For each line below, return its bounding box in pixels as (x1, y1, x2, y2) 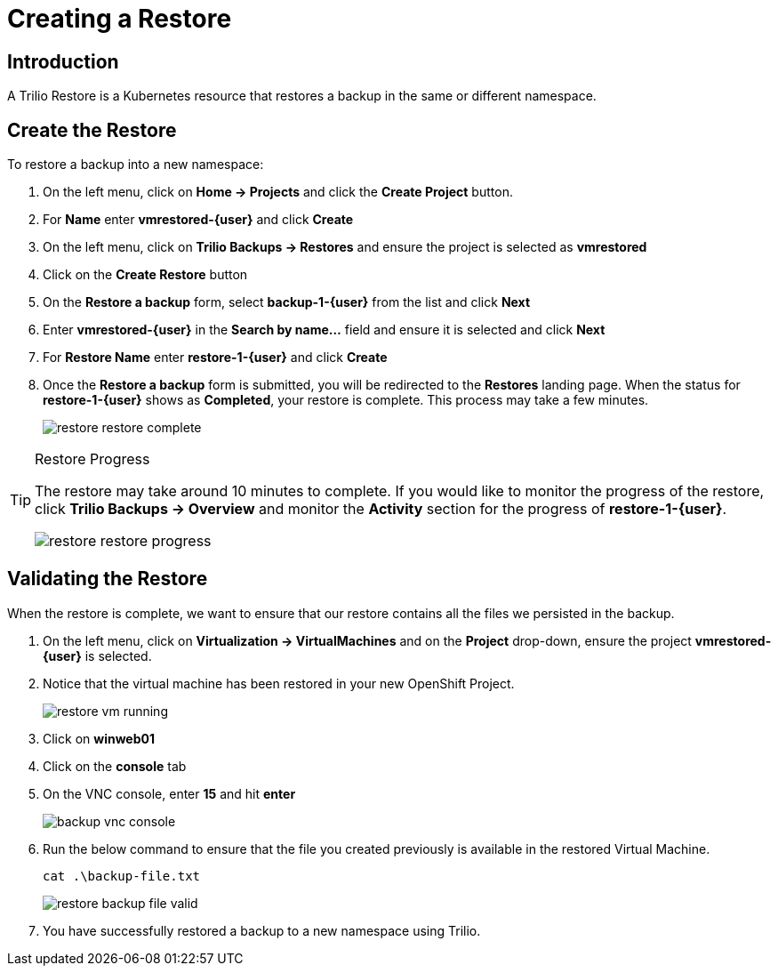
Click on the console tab (43, 758, 187, 774)
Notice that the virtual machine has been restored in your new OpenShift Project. (43, 675, 515, 691)
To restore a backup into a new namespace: (7, 157, 264, 173)
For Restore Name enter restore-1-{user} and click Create (43, 350, 388, 366)
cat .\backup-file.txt (43, 868, 201, 883)
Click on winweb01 (43, 730, 155, 746)
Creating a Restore (7, 4, 232, 34)
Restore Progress (35, 450, 150, 469)
